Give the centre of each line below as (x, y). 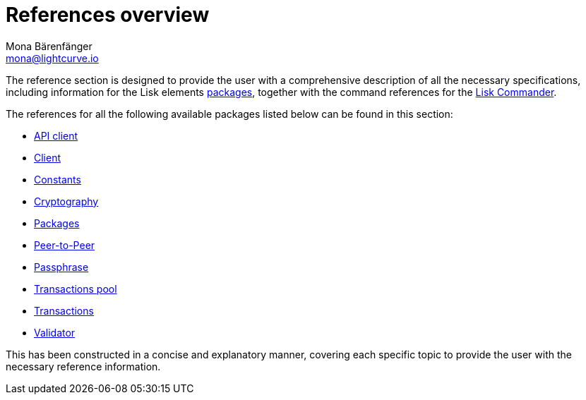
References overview (108, 15)
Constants (58, 179)
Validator (55, 332)
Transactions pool (76, 289)
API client (56, 135)
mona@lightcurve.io (52, 58)
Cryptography (66, 201)
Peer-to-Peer (65, 245)
